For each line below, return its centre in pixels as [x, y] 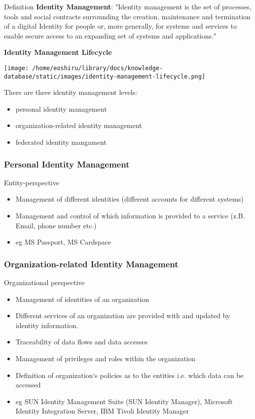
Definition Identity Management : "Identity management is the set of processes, [128, 6]
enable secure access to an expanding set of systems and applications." [110, 35]
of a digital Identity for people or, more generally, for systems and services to [120, 26]
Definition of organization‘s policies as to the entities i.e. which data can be [129, 375]
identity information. [47, 325]
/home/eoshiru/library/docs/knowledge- [98, 68]
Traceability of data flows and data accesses [82, 342]
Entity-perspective [32, 182]
